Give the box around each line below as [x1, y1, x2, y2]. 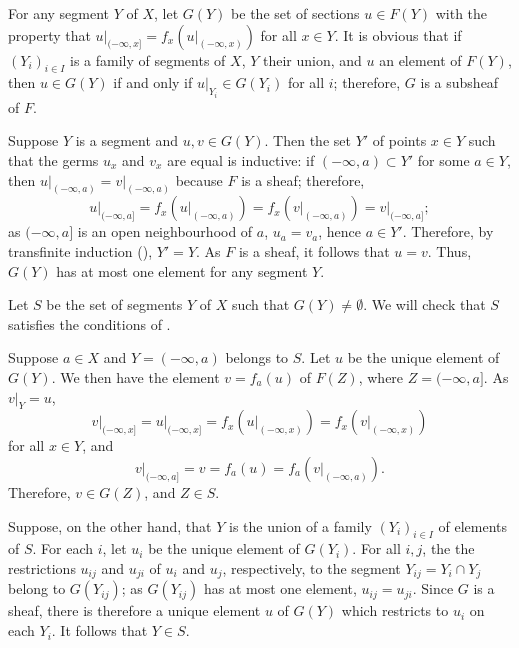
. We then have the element [51, 367, 220, 388]
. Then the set [264, 130, 351, 151]
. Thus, [427, 241, 472, 262]
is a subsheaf [420, 72, 499, 93]
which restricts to [341, 600, 449, 621]
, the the [422, 538, 475, 559]
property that [8, 24, 91, 45]
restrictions [8, 558, 76, 578]
